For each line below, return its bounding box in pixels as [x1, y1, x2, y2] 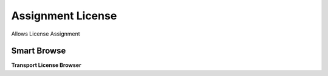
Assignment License [11, 9, 117, 22]
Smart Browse [11, 46, 66, 56]
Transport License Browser [11, 62, 81, 69]
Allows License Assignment [11, 30, 80, 37]
